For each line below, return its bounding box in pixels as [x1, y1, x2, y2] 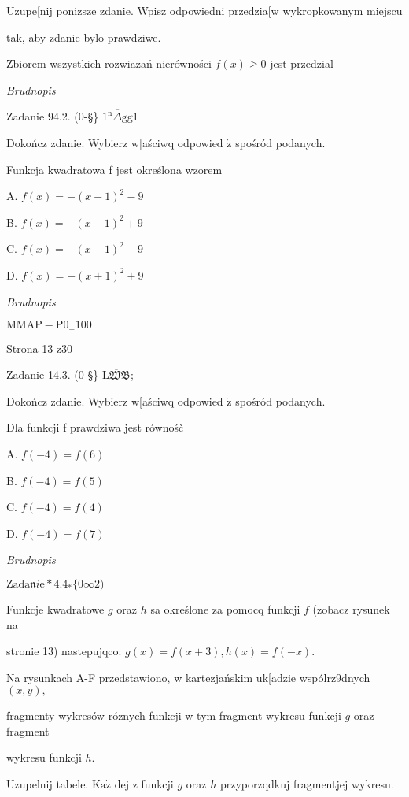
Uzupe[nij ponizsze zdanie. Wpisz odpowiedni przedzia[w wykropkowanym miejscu [6, 2, 403, 18]
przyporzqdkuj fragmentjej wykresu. [219, 776, 394, 792]
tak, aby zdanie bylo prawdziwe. [6, 28, 161, 45]
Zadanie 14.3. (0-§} [6, 366, 99, 383]
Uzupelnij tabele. [6, 776, 89, 792]
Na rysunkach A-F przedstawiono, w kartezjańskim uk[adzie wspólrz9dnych [6, 669, 370, 685]
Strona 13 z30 [6, 339, 73, 356]
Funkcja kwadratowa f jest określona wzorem [6, 161, 223, 177]
